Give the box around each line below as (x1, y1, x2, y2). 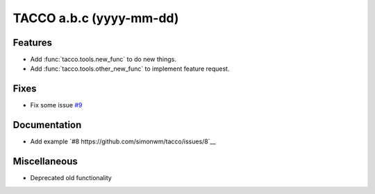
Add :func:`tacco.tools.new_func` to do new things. (30, 55, 177, 64)
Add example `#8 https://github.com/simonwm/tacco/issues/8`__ (30, 137, 216, 145)
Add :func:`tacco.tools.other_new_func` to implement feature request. (30, 64, 230, 73)
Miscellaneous (12, 156, 78, 168)
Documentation (12, 119, 82, 131)
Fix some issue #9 (30, 101, 83, 109)
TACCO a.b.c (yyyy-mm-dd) (12, 10, 179, 26)
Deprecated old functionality (30, 174, 112, 182)
